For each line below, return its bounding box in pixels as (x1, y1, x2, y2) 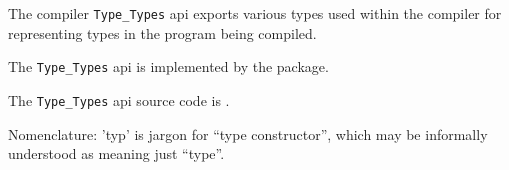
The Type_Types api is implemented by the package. (8, 56, 329, 77)
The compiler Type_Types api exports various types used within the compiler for (8, 3, 502, 23)
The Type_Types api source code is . (8, 89, 230, 110)
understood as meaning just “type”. (8, 143, 225, 164)
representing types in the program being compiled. (8, 22, 317, 43)
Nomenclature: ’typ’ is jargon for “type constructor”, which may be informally (8, 123, 488, 144)
